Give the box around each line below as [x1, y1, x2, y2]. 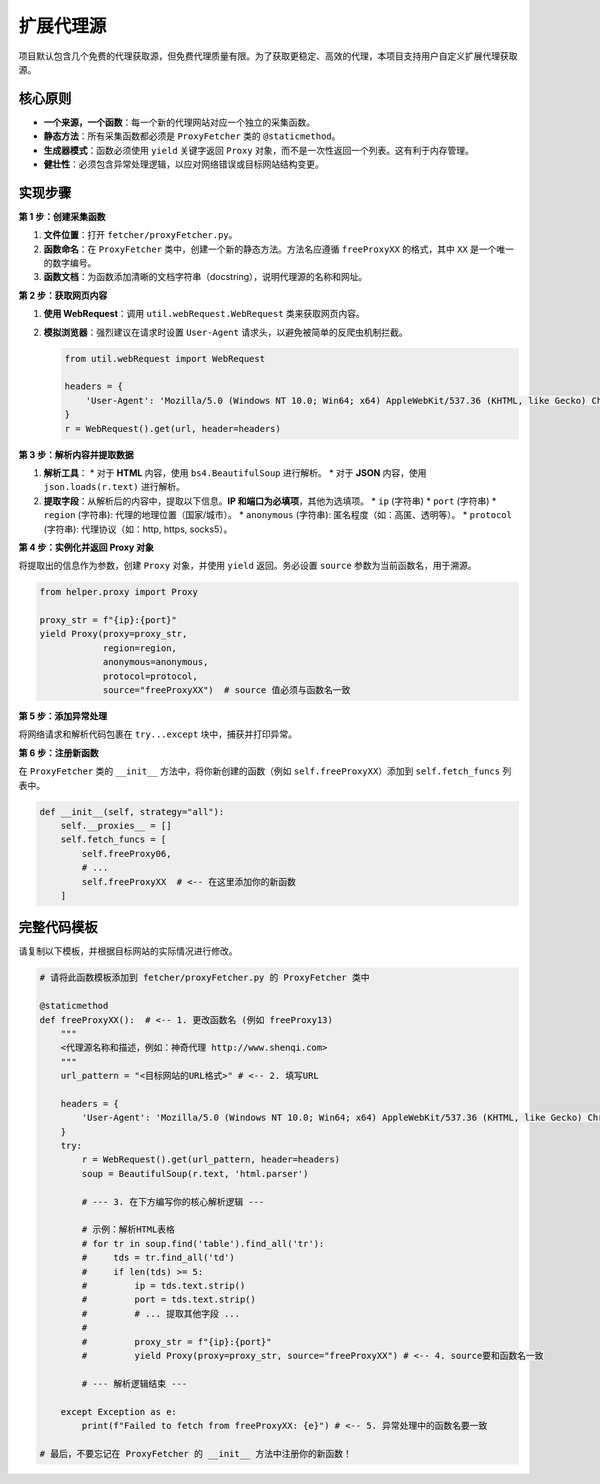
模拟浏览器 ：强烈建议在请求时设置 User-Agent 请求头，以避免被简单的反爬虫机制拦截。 [43, 326, 409, 338]
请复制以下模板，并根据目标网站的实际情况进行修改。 [18, 945, 238, 957]
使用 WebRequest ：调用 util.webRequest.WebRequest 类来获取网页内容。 [43, 308, 365, 320]
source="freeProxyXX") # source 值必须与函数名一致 [102, 685, 351, 696]
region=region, [102, 642, 177, 654]
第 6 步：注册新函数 [18, 746, 99, 759]
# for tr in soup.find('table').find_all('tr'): [81, 1238, 325, 1249]
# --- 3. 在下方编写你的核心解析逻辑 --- [81, 1196, 265, 1207]
